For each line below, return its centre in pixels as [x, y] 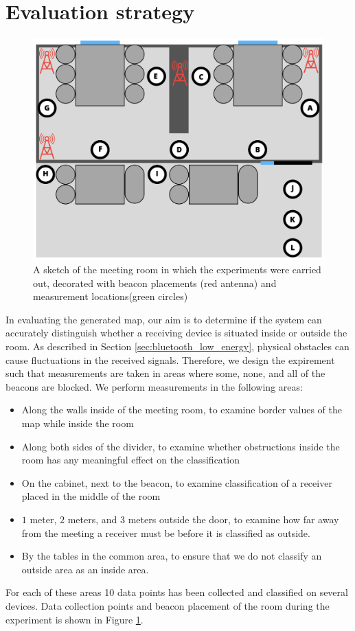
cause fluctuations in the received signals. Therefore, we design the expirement [170, 359]
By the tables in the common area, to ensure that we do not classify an [172, 556]
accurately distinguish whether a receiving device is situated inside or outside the [176, 333]
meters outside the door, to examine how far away [233, 519]
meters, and [92, 519]
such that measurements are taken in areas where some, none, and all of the [165, 373]
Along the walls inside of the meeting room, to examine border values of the [182, 410]
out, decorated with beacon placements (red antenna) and [155, 283]
